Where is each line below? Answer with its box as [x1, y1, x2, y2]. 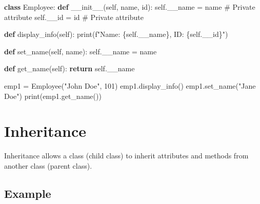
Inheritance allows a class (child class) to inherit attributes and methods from [4, 150, 249, 161]
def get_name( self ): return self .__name [4, 63, 135, 74]
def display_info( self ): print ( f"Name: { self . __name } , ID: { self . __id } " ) [4, 29, 228, 39]
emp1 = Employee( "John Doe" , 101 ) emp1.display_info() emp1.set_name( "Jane [4, 80, 256, 91]
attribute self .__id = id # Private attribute [4, 11, 144, 22]
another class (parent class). [4, 160, 92, 171]
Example [4, 185, 51, 201]
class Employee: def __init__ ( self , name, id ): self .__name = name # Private [4, 2, 255, 12]
